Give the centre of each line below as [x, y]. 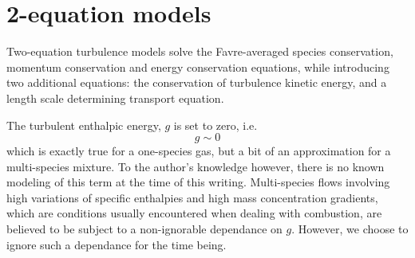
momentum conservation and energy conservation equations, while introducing [198, 66]
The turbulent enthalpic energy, [84, 125]
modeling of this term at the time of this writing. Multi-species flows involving [198, 182]
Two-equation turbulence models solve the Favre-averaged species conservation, [200, 51]
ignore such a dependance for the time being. [117, 244]
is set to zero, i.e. [215, 125]
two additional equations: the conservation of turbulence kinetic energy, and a [197, 82]
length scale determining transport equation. [115, 98]
